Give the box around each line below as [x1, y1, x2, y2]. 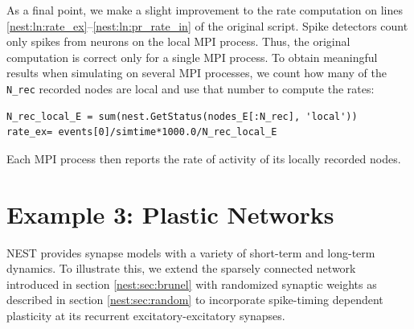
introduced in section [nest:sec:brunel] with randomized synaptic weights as [6, 275, 377, 292]
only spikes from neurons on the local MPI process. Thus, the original [6, 33, 350, 50]
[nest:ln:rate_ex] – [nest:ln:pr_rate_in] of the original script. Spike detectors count [6, 17, 408, 34]
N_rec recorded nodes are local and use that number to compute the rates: [6, 80, 375, 97]
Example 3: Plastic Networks [6, 197, 334, 230]
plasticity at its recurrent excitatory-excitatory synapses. [6, 306, 285, 323]
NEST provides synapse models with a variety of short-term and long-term [6, 244, 375, 261]
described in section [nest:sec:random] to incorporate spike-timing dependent [6, 291, 383, 308]
